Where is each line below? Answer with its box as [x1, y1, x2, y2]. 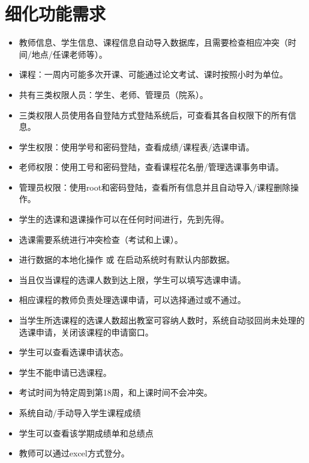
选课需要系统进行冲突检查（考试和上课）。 [19, 233, 183, 245]
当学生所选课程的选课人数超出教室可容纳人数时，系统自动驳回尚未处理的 [19, 314, 305, 327]
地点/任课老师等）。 [31, 48, 107, 60]
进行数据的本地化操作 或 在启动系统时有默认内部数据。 [19, 253, 235, 266]
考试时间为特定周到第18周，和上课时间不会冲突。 [19, 386, 212, 399]
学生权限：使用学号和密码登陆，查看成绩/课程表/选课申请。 [19, 140, 254, 153]
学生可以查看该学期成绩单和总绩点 [19, 426, 154, 439]
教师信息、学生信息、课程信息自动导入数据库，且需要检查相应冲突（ [19, 36, 288, 49]
